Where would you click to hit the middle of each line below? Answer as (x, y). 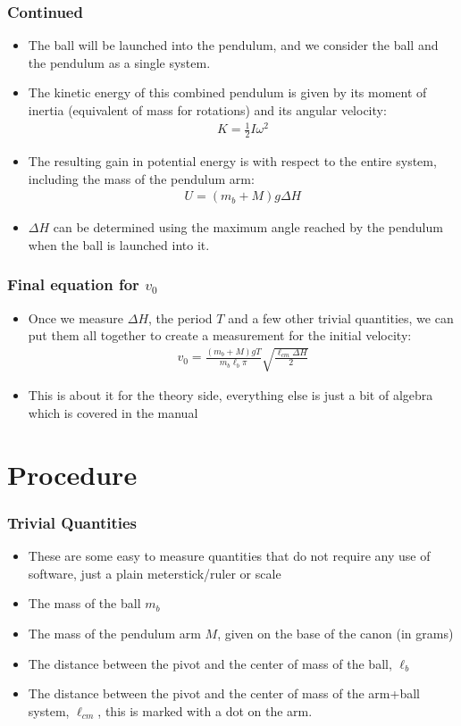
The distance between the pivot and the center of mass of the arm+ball (224, 693)
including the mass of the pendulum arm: (141, 178)
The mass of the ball (84, 603)
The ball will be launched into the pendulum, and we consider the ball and (233, 45)
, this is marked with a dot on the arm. (205, 710)
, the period (180, 317)
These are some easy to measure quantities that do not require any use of (229, 556)
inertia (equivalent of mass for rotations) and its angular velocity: (207, 110)
